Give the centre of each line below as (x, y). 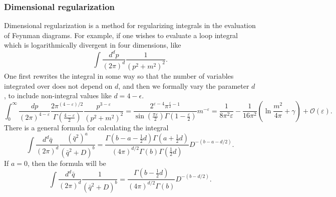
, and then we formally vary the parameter (184, 85)
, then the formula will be (67, 163)
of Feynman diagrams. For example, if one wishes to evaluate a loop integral (121, 35)
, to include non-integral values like (58, 95)
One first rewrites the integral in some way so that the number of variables (119, 75)
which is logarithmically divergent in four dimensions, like (93, 45)
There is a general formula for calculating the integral (86, 128)
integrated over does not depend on (58, 85)
